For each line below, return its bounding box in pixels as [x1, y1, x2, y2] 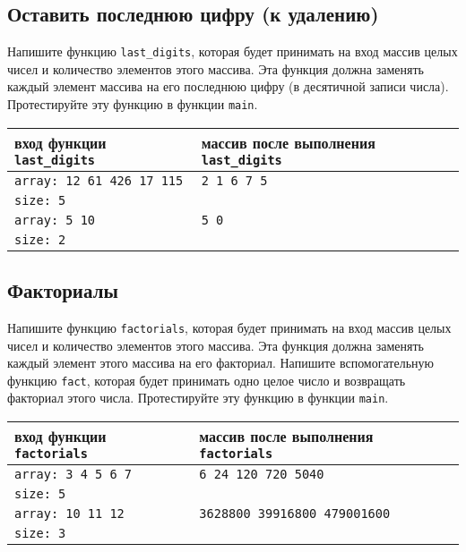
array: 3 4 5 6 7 [14, 467, 132, 482]
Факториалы [7, 276, 118, 304]
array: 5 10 [14, 212, 96, 227]
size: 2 [14, 232, 66, 247]
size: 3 [14, 526, 66, 541]
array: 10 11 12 [14, 506, 125, 522]
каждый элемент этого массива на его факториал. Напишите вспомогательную [7, 353, 434, 372]
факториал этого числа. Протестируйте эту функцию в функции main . [7, 388, 389, 407]
